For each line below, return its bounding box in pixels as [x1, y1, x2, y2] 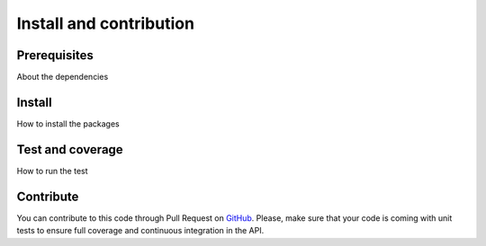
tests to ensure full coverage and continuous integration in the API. [16, 225, 265, 236]
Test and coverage [16, 142, 123, 157]
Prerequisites [16, 48, 94, 63]
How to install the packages [16, 118, 121, 129]
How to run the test [16, 165, 89, 176]
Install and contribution [16, 13, 195, 33]
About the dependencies [16, 72, 109, 83]
